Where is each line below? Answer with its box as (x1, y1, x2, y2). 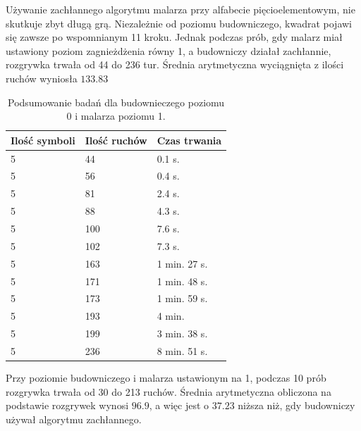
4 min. (157, 308, 185, 323)
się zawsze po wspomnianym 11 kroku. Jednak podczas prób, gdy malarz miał (6, 30, 343, 44)
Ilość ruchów (85, 132, 147, 147)
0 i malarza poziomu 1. (66, 108, 166, 123)
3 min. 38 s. (157, 326, 208, 341)
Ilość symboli (11, 132, 75, 147)
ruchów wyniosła (6, 70, 78, 85)
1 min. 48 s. (157, 273, 208, 288)
